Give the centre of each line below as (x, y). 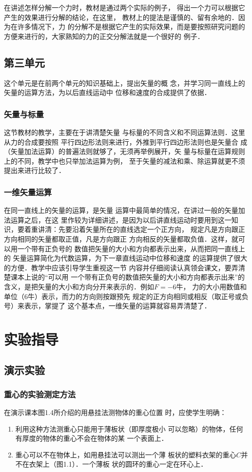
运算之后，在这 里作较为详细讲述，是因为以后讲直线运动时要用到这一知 (124, 219)
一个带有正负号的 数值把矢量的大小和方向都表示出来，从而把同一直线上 (131, 248)
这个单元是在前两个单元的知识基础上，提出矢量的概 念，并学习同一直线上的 (125, 83)
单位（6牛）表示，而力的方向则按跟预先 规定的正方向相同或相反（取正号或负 (126, 296)
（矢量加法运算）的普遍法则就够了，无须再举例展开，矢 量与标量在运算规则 (125, 151)
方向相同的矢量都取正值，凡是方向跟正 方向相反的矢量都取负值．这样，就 (121, 238)
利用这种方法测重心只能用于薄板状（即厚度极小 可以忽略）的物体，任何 (129, 428)
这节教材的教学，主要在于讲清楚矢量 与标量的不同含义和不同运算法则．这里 (125, 132)
